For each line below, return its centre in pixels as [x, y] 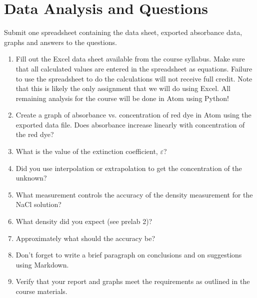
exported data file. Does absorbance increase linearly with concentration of [130, 124]
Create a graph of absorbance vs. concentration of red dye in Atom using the [133, 115]
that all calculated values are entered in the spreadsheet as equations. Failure [134, 68]
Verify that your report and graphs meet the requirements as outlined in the [133, 281]
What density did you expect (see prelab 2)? [84, 221]
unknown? [31, 178]
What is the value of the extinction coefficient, [87, 151]
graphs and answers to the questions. [61, 42]
